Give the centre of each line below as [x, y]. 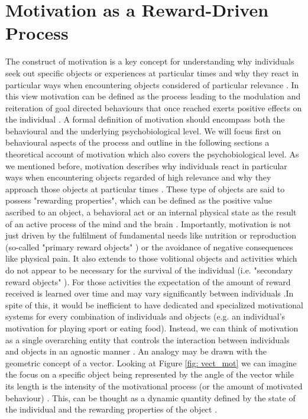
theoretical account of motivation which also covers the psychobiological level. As [152, 154]
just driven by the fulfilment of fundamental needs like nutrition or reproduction [151, 235]
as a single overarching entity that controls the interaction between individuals [147, 339]
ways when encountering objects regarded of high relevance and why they [138, 177]
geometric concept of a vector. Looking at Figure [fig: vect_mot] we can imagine [151, 362]
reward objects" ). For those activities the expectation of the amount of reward [148, 281]
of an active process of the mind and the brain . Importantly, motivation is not [148, 223]
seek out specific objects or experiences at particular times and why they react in [152, 72]
